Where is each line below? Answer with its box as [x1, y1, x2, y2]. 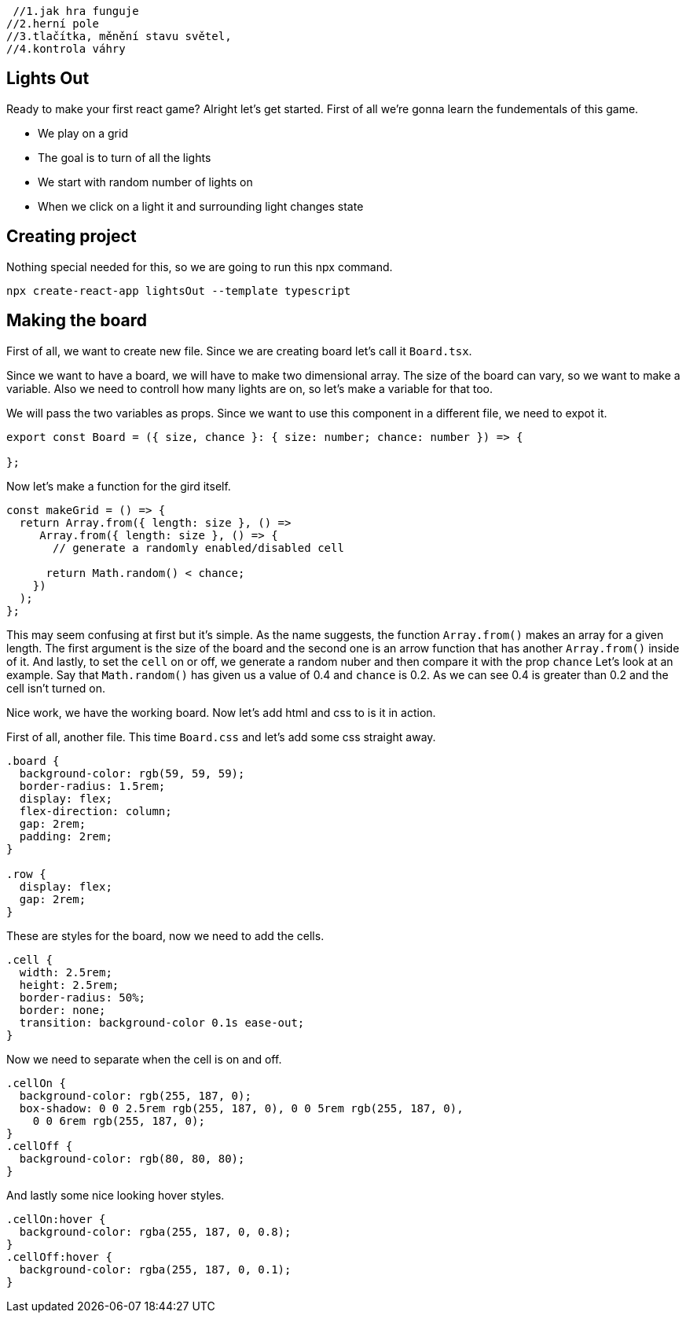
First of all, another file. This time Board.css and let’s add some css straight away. [6, 729, 436, 744]
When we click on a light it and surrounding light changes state [38, 199, 364, 213]
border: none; [19, 1003, 106, 1016]
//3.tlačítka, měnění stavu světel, [6, 30, 232, 42]
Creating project [6, 226, 137, 247]
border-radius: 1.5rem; [19, 779, 166, 792]
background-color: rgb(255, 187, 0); [19, 1089, 251, 1102]
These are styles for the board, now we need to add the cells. [6, 928, 325, 942]
